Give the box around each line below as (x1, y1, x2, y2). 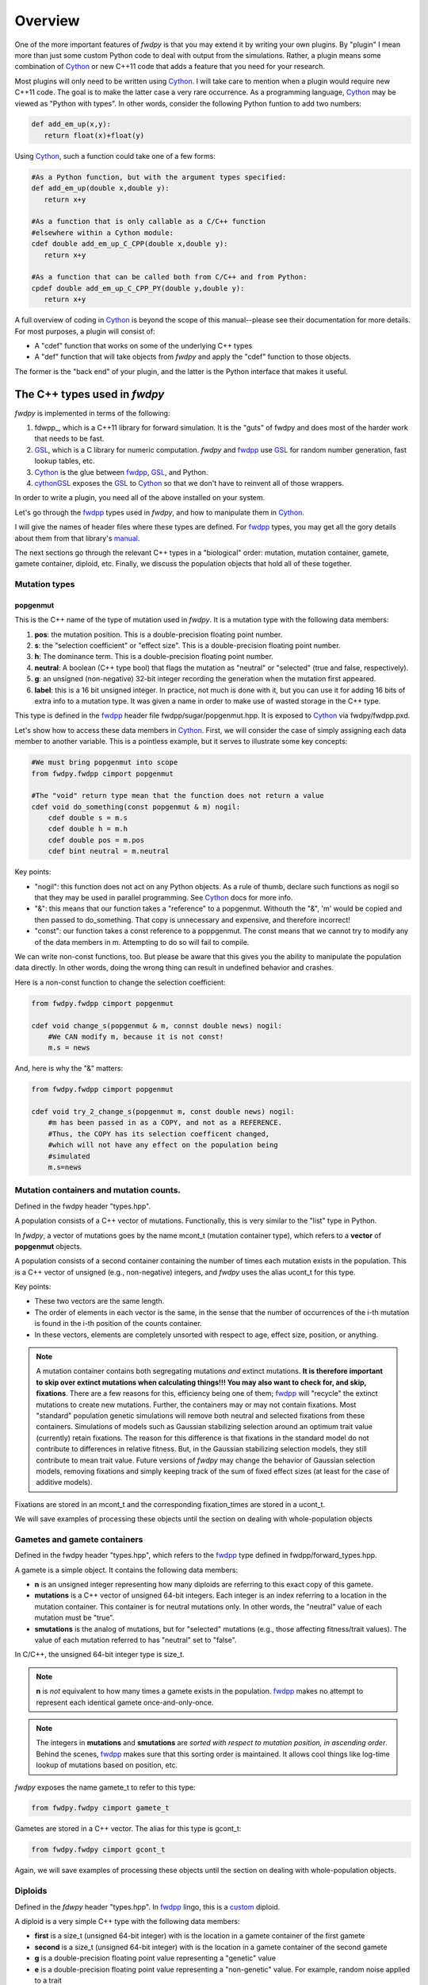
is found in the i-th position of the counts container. (34, 1319, 202, 1328)
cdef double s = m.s (48, 814, 128, 823)
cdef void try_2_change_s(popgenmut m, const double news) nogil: (31, 1108, 295, 1116)
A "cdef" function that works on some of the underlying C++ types (34, 341, 253, 350)
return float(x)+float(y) (44, 131, 145, 140)
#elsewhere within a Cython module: (31, 228, 174, 237)
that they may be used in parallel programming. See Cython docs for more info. (34, 893, 293, 903)
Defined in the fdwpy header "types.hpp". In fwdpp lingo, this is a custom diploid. (14, 1902, 281, 1911)
